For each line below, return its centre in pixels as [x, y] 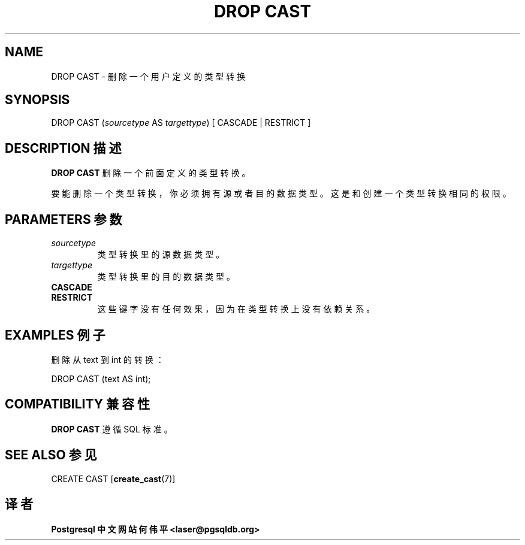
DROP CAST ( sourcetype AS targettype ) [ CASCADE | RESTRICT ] [181, 123]
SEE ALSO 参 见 [51, 455]
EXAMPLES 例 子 [55, 335]
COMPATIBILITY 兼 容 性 [77, 404]
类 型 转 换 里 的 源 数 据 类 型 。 [161, 255]
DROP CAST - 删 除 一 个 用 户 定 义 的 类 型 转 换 [148, 76]
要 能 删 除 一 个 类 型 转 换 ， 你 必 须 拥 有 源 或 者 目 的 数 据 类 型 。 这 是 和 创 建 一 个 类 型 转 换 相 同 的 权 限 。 [281, 193]
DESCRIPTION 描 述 [63, 148]
